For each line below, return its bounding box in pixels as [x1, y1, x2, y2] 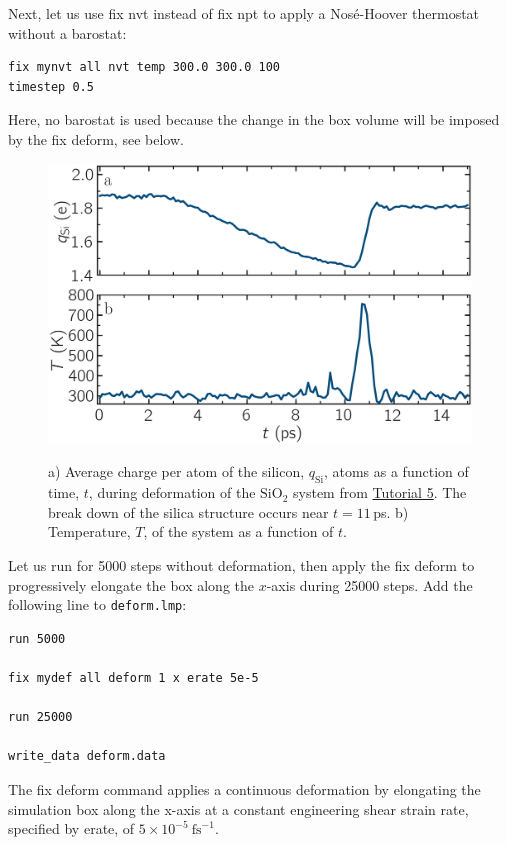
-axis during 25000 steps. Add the [266, 574, 473, 595]
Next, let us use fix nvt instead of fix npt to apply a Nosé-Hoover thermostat [8, 3, 480, 23]
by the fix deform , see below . [8, 128, 184, 149]
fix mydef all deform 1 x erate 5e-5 [8, 671, 259, 686]
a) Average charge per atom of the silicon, [48, 461, 305, 482]
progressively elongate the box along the [8, 574, 255, 595]
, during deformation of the [88, 482, 256, 503]
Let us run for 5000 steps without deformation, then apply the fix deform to [8, 555, 475, 576]
